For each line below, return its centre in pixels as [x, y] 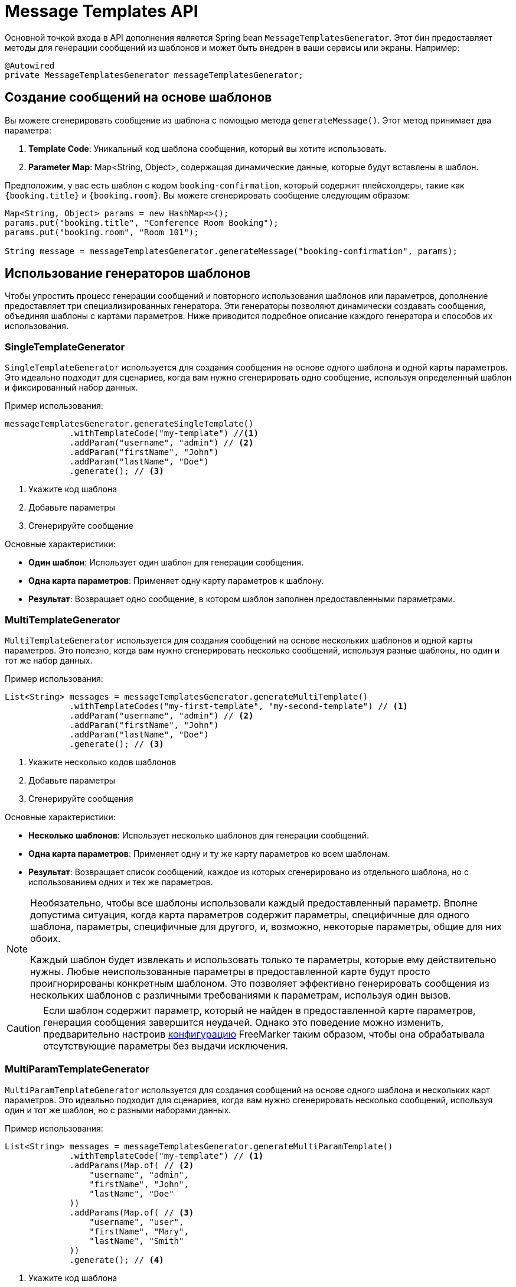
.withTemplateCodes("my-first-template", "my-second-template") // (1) [239, 706]
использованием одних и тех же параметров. [121, 882]
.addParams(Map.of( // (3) [132, 1212]
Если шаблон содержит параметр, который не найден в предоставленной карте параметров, [259, 1010]
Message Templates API [102, 11]
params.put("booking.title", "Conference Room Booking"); [142, 222]
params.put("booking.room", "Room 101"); [102, 232]
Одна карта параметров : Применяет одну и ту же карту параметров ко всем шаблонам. [209, 853]
